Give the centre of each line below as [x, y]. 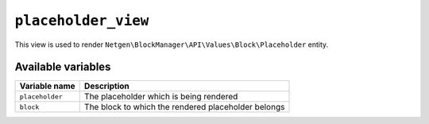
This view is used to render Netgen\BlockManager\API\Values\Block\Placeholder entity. [172, 45]
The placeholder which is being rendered [161, 97]
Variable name [47, 86]
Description [107, 86]
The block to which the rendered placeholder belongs [184, 107]
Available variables [63, 67]
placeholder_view [82, 21]
